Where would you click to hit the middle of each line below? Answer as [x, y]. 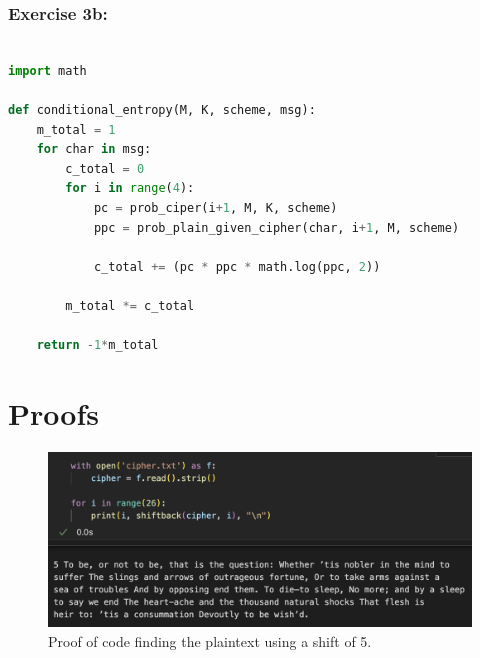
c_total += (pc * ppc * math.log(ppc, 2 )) [237, 266]
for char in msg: [94, 149]
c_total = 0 [105, 168]
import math [47, 70]
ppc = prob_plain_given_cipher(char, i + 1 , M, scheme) [276, 227]
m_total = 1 [76, 129]
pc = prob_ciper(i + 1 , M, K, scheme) [215, 207]
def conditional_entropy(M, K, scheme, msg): [162, 110]
